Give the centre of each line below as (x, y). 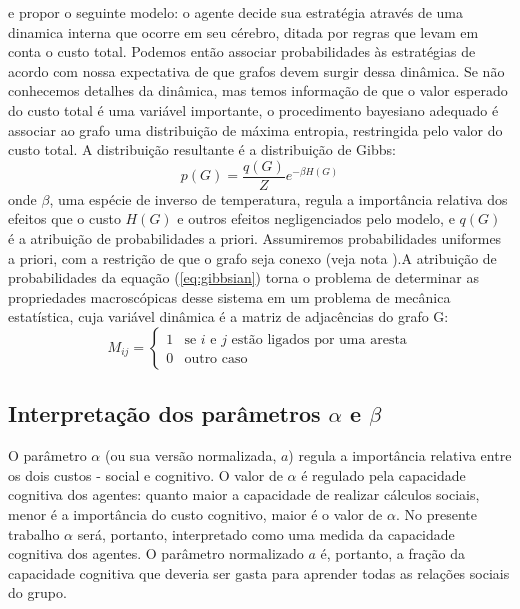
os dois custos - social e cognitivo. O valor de (145, 474)
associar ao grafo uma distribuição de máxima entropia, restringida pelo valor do (255, 129)
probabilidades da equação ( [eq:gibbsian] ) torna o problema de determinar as (244, 277)
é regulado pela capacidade (383, 474)
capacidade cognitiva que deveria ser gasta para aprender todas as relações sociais (259, 572)
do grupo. (37, 592)
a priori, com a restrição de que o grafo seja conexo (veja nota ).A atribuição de (252, 257)
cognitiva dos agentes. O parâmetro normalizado (156, 553)
